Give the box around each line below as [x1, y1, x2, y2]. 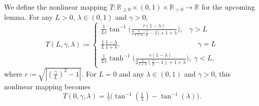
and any [119, 68, 144, 79]
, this [214, 68, 231, 79]
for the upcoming [201, 2, 255, 12]
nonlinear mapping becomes [4, 81, 91, 91]
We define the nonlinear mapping [4, 2, 108, 12]
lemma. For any [4, 11, 53, 22]
